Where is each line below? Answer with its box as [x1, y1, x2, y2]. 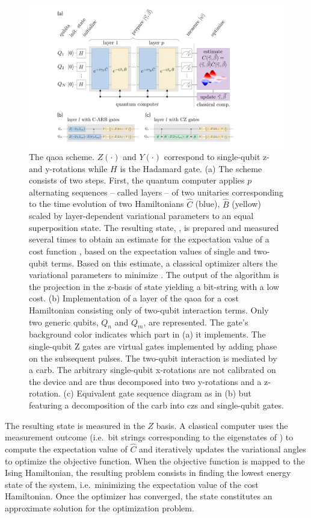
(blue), [195, 197, 220, 210]
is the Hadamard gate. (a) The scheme [120, 162, 262, 174]
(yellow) [232, 197, 261, 210]
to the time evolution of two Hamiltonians [29, 197, 184, 210]
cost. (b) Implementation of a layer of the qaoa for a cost [29, 292, 239, 304]
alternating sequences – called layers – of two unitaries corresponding [29, 185, 283, 198]
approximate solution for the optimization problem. [5, 501, 194, 514]
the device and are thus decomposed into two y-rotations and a [29, 375, 262, 387]
